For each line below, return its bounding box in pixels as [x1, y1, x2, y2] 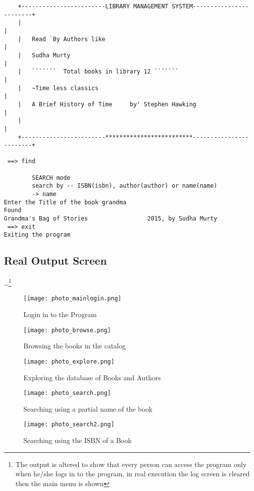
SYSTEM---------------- [171, 3, 249, 10]
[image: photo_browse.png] [23, 326, 111, 334]
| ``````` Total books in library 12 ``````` [18, 68, 179, 75]
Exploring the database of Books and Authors [23, 372, 161, 382]
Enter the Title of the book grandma [4, 198, 127, 206]
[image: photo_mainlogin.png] [23, 295, 122, 302]
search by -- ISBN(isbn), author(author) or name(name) [32, 182, 217, 190]
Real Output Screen [4, 253, 107, 268]
